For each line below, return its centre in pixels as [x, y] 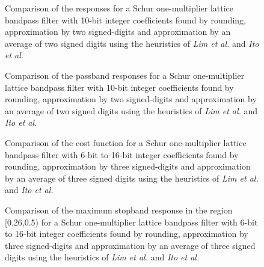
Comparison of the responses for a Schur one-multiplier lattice [119, 8]
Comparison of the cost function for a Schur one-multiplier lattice [126, 142]
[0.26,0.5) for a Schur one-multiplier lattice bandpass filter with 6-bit [131, 222]
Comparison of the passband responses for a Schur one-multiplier [125, 75]
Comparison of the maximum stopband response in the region [119, 210]
